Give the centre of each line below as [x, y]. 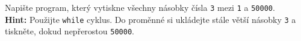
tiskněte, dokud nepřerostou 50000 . [70, 31]
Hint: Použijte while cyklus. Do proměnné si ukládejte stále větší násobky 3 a [150, 19]
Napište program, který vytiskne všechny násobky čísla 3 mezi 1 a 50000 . [140, 7]
